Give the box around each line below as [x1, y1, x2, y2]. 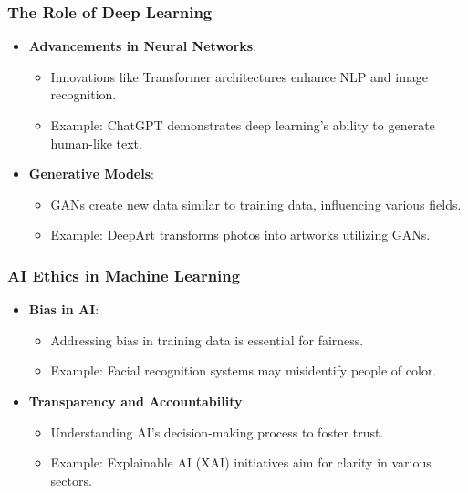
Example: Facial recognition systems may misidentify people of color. [50, 361, 437, 380]
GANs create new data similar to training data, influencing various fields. [50, 194, 462, 213]
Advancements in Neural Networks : [28, 36, 257, 56]
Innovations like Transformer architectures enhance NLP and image [50, 67, 429, 86]
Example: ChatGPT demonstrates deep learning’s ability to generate [50, 116, 435, 134]
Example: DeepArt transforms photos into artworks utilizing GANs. [50, 225, 431, 244]
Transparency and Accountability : [28, 391, 246, 410]
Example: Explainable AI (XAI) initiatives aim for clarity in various [50, 453, 432, 472]
